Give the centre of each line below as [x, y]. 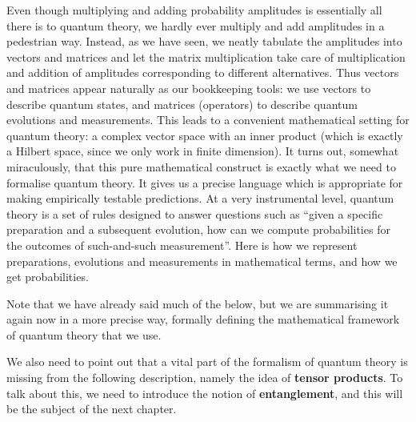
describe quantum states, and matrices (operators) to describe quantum [182, 104]
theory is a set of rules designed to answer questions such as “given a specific [195, 213]
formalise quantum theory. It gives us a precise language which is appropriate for [205, 182]
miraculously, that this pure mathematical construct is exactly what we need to [201, 166]
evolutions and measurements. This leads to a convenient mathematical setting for [208, 120]
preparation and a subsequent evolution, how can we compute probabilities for [198, 229]
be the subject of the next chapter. [92, 409]
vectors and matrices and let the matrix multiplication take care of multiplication [206, 56]
